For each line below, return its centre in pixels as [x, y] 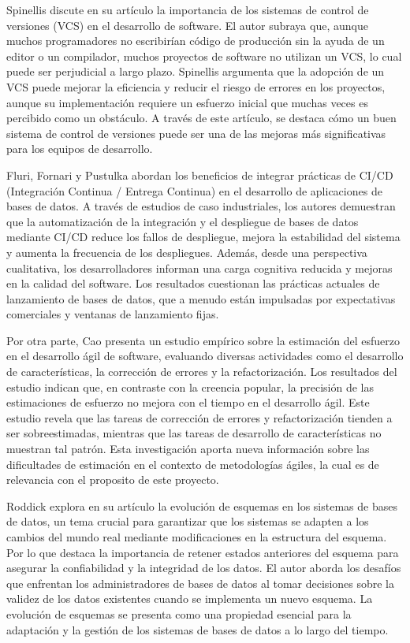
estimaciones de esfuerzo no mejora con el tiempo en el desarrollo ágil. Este [188, 402]
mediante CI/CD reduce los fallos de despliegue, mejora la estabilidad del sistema [203, 237]
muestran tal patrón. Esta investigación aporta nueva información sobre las [188, 449]
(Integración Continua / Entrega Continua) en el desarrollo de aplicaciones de [194, 190]
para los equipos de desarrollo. [80, 149]
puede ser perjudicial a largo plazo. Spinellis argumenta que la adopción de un [196, 71]
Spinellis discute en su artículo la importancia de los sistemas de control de [188, 9]
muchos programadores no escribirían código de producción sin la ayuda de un [196, 41]
